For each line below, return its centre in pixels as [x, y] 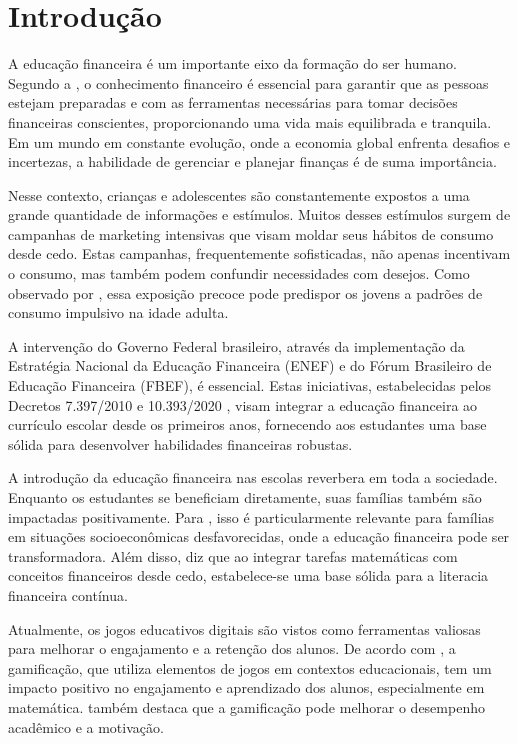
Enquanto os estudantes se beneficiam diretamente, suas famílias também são [245, 497]
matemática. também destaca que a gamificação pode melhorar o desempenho [246, 706]
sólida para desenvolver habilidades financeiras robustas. [180, 443]
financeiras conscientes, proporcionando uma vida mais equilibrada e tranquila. [250, 121]
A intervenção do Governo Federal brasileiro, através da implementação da [236, 345]
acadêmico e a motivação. [86, 726]
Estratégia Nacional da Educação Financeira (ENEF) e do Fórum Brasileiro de [250, 365]
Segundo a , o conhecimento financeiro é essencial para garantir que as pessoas [248, 82]
